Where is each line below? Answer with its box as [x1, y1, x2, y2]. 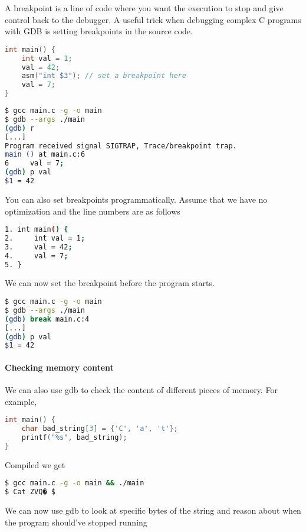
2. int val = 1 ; [5, 233, 85, 242]
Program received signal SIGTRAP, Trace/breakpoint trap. [5, 141, 237, 150]
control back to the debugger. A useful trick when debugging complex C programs [5, 13, 301, 25]
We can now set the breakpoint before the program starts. [5, 277, 215, 289]
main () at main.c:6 [5, 150, 85, 159]
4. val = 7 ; [5, 251, 68, 260]
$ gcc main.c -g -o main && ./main [5, 479, 144, 488]
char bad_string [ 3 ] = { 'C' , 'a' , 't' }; [21, 424, 178, 433]
